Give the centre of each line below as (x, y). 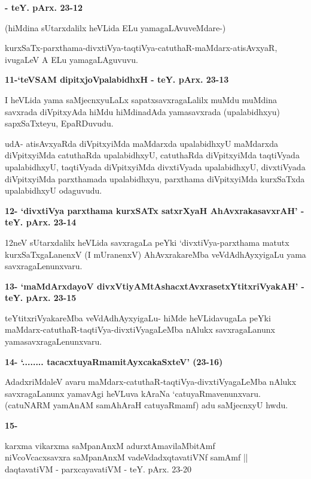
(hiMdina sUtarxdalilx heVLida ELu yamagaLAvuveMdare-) (115, 27)
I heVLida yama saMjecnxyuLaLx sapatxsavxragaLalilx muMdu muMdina (141, 99)
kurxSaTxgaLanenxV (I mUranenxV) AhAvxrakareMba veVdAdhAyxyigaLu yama (155, 254)
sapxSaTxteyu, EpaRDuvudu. (59, 123)
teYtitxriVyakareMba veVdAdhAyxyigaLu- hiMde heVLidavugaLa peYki (138, 317)
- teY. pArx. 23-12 (44, 7)
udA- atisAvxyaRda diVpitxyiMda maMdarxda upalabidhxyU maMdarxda (142, 143)
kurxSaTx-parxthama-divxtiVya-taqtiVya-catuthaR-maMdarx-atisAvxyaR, (141, 48)
